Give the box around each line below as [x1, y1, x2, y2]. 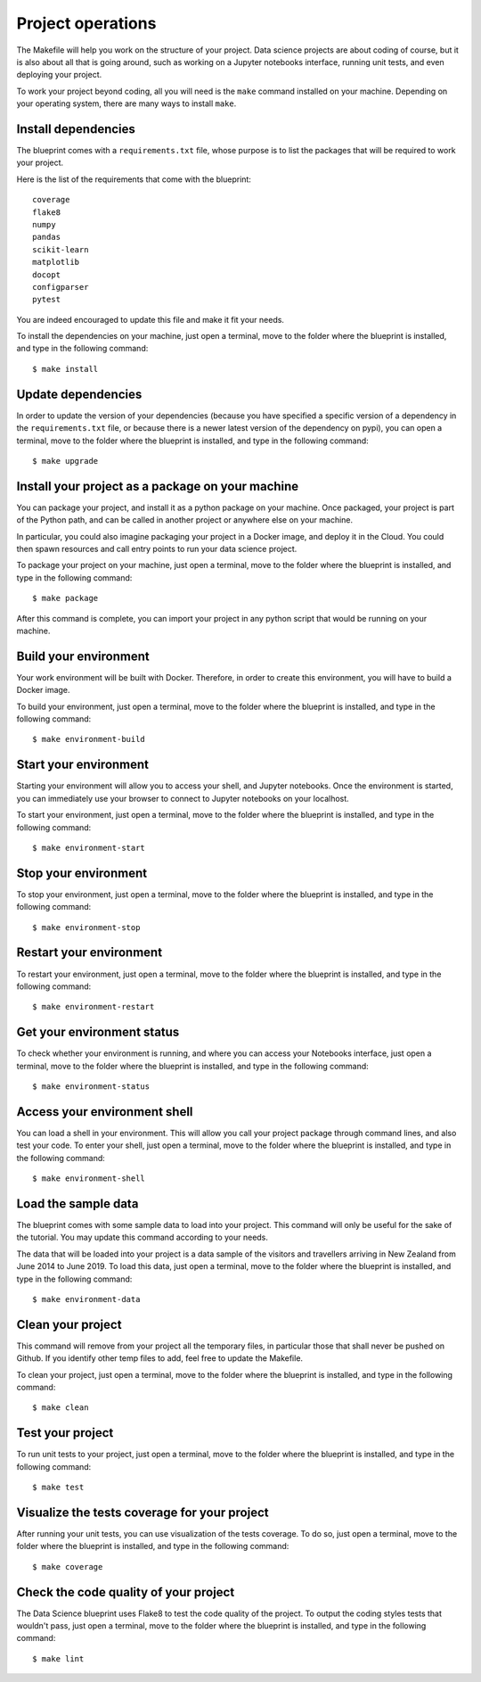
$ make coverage [32, 1562, 103, 1571]
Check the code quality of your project [16, 1584, 235, 1600]
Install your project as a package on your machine [16, 478, 299, 494]
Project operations [16, 13, 157, 33]
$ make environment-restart [32, 1002, 155, 1012]
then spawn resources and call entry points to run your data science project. [16, 544, 298, 555]
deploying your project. [16, 70, 102, 80]
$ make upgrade [32, 456, 99, 466]
